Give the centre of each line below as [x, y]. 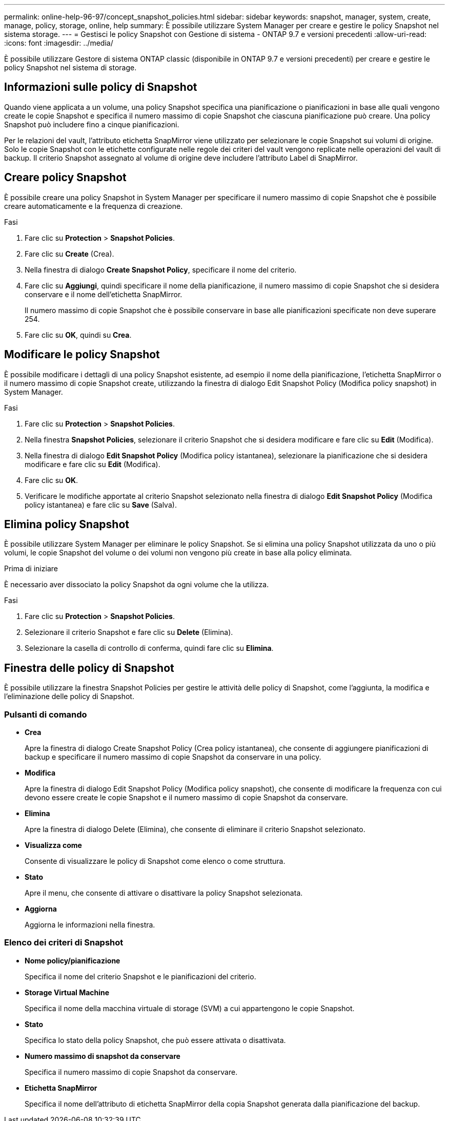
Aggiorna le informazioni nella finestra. [90, 924]
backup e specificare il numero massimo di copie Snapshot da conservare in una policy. [173, 757]
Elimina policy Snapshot [67, 524]
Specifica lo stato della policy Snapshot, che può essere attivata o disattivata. [155, 1040]
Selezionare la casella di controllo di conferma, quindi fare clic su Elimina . [149, 648]
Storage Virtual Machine [67, 992]
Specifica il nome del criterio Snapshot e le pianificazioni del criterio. [140, 976]
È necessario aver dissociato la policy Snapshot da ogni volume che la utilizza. [137, 585]
